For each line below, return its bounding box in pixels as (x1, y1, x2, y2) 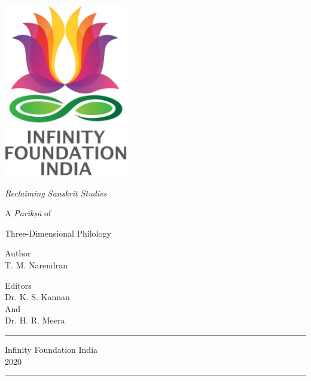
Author (5, 247, 31, 259)
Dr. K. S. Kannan (5, 291, 70, 303)
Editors (5, 279, 32, 291)
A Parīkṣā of (5, 207, 51, 219)
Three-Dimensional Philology (5, 226, 111, 239)
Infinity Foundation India (5, 343, 98, 355)
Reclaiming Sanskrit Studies (5, 186, 107, 199)
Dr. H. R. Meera (5, 314, 65, 326)
